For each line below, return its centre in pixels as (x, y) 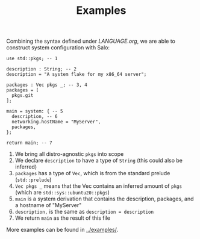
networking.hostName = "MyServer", (56, 122)
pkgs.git (23, 96)
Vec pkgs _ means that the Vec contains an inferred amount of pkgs (98, 186)
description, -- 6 (35, 117)
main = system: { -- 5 (35, 111)
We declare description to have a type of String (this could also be (98, 161)
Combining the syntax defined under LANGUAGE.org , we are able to (91, 41)
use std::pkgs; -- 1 (32, 59)
